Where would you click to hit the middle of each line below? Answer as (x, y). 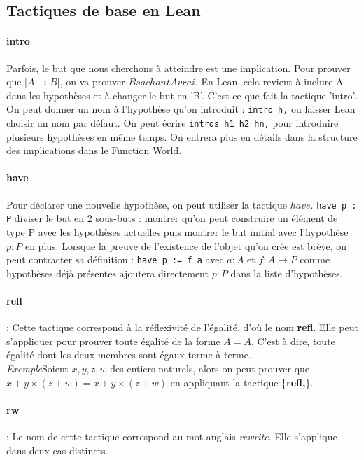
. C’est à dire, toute (293, 341)
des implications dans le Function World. (94, 150)
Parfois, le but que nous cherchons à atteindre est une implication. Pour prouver (178, 68)
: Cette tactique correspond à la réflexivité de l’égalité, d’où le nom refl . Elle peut (182, 327)
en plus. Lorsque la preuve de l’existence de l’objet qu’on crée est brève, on (186, 245)
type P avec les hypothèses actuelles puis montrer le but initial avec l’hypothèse (177, 231)
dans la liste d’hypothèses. (287, 273)
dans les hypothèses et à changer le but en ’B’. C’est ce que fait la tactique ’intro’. (182, 95)
